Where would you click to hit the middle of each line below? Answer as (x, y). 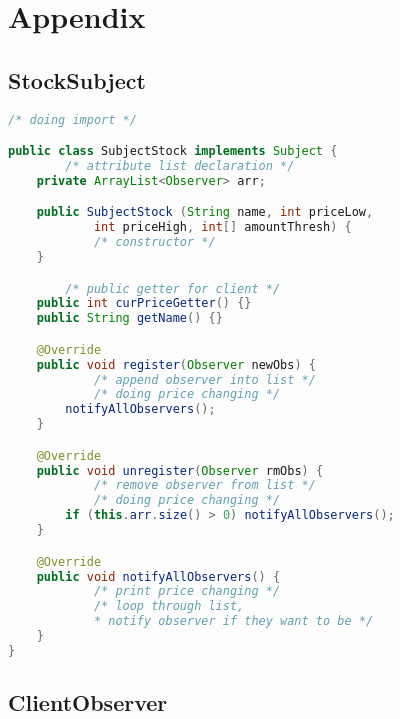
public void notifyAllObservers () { (158, 576)
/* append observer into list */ (204, 379)
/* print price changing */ (187, 591)
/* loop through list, (169, 606)
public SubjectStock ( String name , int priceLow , (205, 212)
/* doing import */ (72, 119)
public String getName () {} (129, 318)
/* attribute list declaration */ (180, 165)
